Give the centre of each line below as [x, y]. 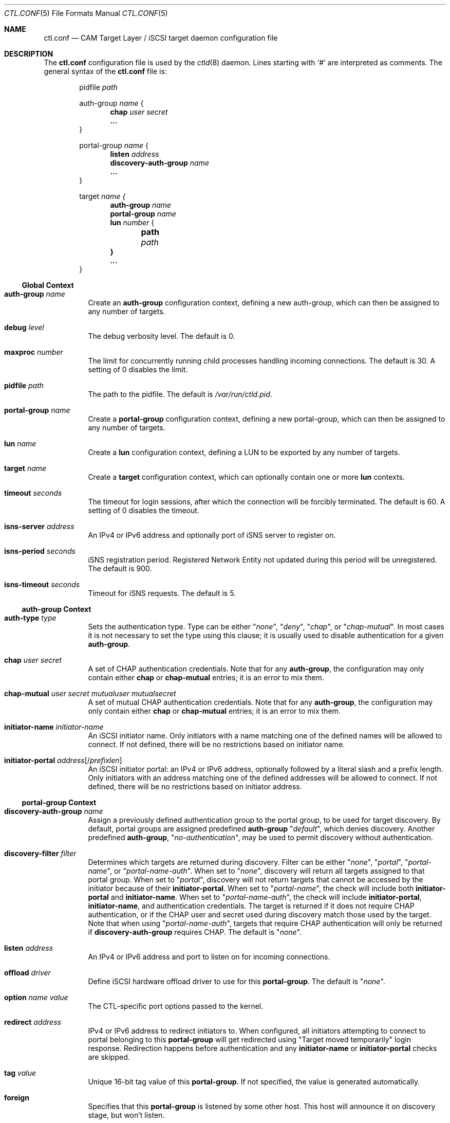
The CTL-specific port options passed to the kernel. [176, 1006]
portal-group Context [59, 802]
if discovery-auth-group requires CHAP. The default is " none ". [195, 932]
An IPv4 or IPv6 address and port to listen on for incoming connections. [209, 957]
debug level [24, 327]
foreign [17, 1098]
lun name [20, 443]
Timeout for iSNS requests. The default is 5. [162, 593]
